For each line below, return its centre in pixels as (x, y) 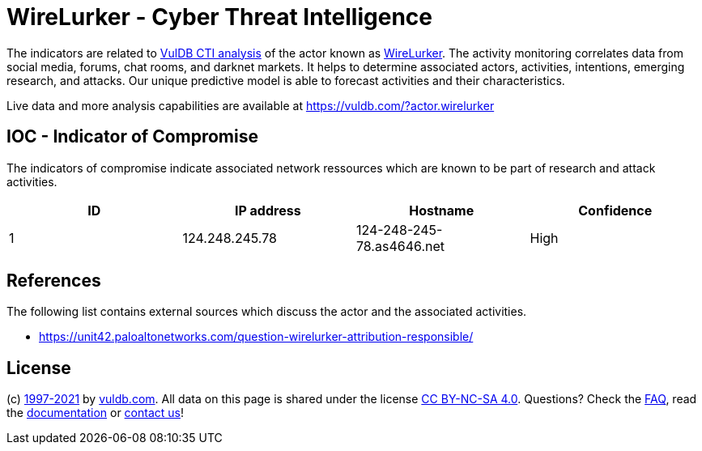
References (54, 281)
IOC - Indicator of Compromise (132, 137)
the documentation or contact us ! (95, 413)
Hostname (442, 210)
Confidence (615, 210)
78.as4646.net (401, 246)
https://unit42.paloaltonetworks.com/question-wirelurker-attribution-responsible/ (256, 337)
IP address (268, 210)
